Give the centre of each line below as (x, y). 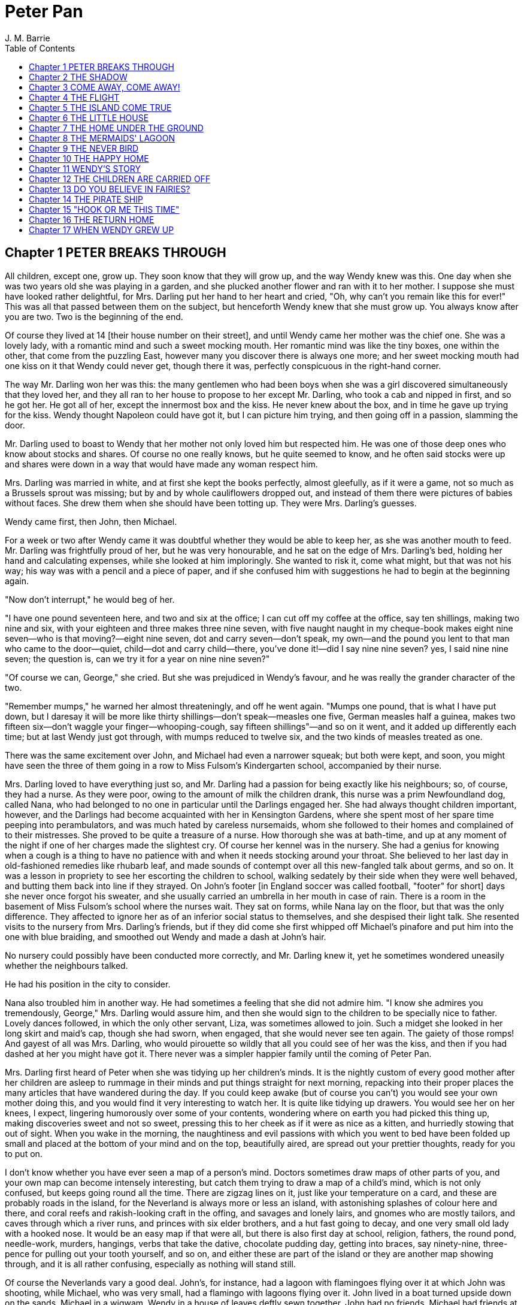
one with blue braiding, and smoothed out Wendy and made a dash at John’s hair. (166, 937)
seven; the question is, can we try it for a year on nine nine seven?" (137, 658)
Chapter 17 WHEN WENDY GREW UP (102, 229)
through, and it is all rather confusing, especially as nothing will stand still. (150, 1264)
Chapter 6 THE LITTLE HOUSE (89, 117)
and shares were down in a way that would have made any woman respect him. (161, 464)
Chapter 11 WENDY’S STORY (85, 168)
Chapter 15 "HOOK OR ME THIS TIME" (104, 209)
